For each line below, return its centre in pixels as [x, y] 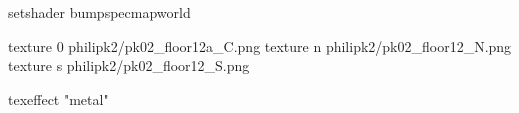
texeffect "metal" [58, 98]
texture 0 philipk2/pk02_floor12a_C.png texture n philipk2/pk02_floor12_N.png [260, 45]
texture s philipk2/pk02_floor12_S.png [129, 65]
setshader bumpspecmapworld [99, 12]
